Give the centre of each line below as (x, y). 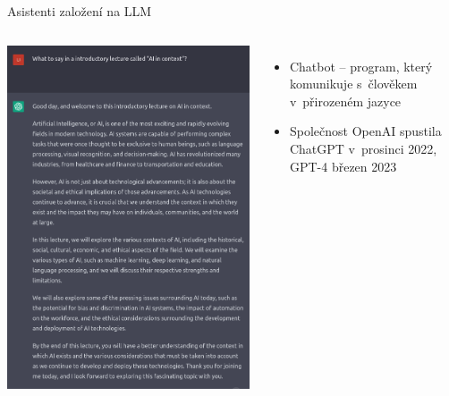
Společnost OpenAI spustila (365, 131)
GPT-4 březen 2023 (343, 166)
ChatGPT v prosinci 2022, (363, 148)
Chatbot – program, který (361, 66)
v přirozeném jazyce (345, 101)
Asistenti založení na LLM (80, 11)
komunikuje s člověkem (353, 84)
